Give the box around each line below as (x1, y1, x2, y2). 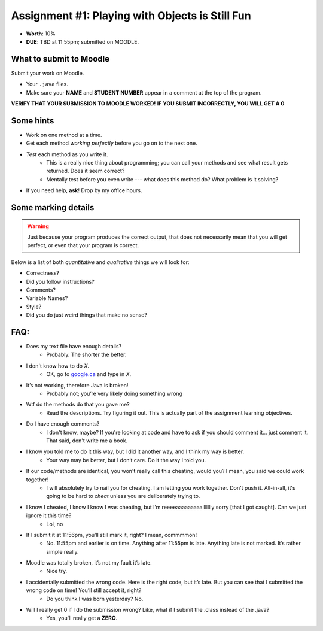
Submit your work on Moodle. (11, 69, 84, 77)
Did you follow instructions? (26, 278, 95, 285)
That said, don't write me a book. (46, 437, 128, 444)
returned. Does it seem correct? (46, 168, 125, 175)
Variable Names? (26, 295, 68, 302)
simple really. (46, 548, 79, 555)
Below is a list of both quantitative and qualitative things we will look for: (11, 258, 190, 266)
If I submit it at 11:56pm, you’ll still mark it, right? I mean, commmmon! (26, 531, 197, 538)
